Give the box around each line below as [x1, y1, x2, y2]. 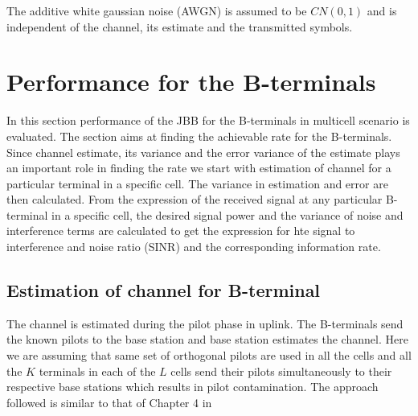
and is [367, 2, 397, 19]
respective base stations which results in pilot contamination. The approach [6, 378, 379, 395]
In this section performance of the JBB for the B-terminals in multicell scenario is [6, 112, 410, 129]
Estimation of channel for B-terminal [6, 278, 321, 303]
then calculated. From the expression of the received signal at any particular [6, 191, 383, 208]
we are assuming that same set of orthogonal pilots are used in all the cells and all [6, 347, 412, 364]
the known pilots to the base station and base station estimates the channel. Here [6, 331, 408, 348]
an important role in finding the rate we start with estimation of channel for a [6, 159, 391, 176]
